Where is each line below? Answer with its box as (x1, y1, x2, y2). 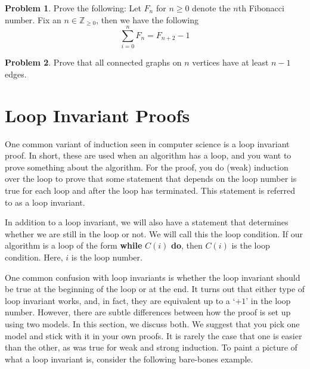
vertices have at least (192, 56, 269, 69)
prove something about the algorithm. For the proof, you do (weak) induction (5, 160, 289, 173)
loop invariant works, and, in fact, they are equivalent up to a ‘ (5, 294, 235, 306)
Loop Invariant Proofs (5, 103, 190, 127)
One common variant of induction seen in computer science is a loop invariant (5, 137, 290, 150)
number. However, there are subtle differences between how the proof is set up (5, 306, 291, 318)
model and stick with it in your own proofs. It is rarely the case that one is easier (5, 329, 302, 342)
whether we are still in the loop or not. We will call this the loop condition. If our (5, 227, 303, 240)
